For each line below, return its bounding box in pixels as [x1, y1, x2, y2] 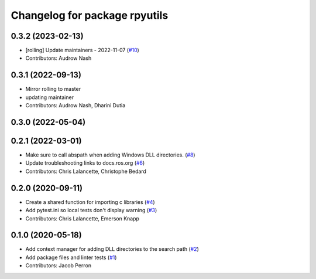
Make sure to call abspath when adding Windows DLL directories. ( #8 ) [25, 151, 195, 158]
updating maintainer [25, 94, 74, 101]
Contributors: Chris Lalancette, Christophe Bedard [25, 168, 146, 175]
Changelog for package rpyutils [11, 9, 169, 22]
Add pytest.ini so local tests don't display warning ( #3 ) [25, 207, 157, 214]
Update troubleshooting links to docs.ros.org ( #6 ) [25, 159, 145, 166]
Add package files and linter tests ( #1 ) [25, 254, 117, 261]
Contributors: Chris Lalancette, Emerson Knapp [25, 215, 140, 222]
